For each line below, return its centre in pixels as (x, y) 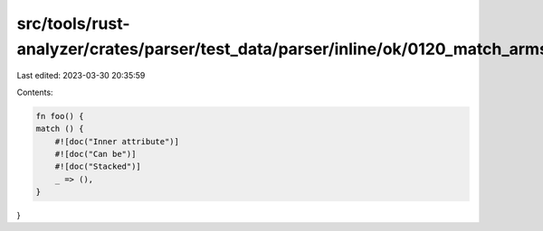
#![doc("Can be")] (95, 154)
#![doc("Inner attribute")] (117, 141)
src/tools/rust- (73, 23)
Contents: (35, 92)
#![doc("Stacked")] (98, 166)
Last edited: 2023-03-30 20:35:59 (81, 76)
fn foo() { (60, 116)
